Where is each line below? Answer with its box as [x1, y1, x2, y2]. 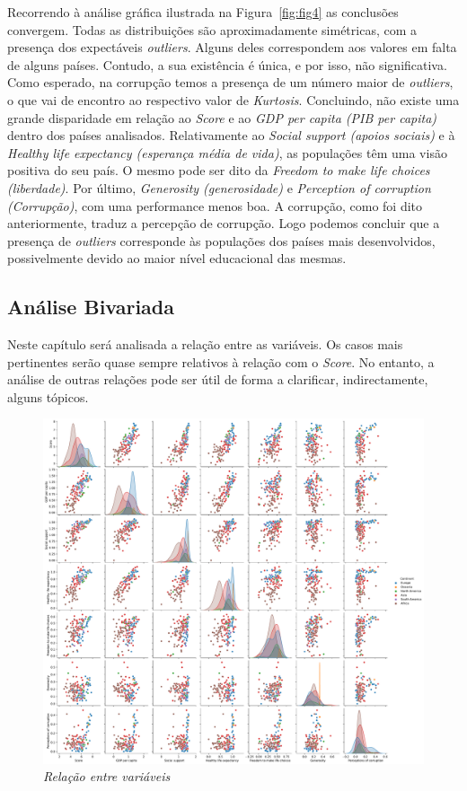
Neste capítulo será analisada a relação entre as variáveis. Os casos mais [7, 335, 403, 354]
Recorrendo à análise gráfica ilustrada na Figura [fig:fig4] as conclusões [7, 3, 399, 21]
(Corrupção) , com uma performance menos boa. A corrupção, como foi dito [7, 196, 422, 215]
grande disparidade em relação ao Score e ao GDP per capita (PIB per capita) [7, 108, 437, 127]
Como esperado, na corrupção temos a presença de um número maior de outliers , [7, 73, 454, 92]
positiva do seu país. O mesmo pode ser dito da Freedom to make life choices [7, 161, 430, 180]
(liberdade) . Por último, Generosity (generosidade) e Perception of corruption [7, 178, 431, 197]
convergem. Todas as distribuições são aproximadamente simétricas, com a [7, 20, 418, 39]
